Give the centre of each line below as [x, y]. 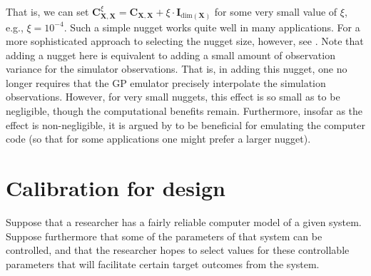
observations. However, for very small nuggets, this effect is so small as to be [173, 97]
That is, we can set [47, 11]
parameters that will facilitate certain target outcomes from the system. [163, 264]
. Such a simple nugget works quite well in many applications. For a [212, 27]
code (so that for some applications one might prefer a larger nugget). [158, 139]
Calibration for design [116, 188]
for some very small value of [276, 11]
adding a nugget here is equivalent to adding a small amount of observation [171, 55]
